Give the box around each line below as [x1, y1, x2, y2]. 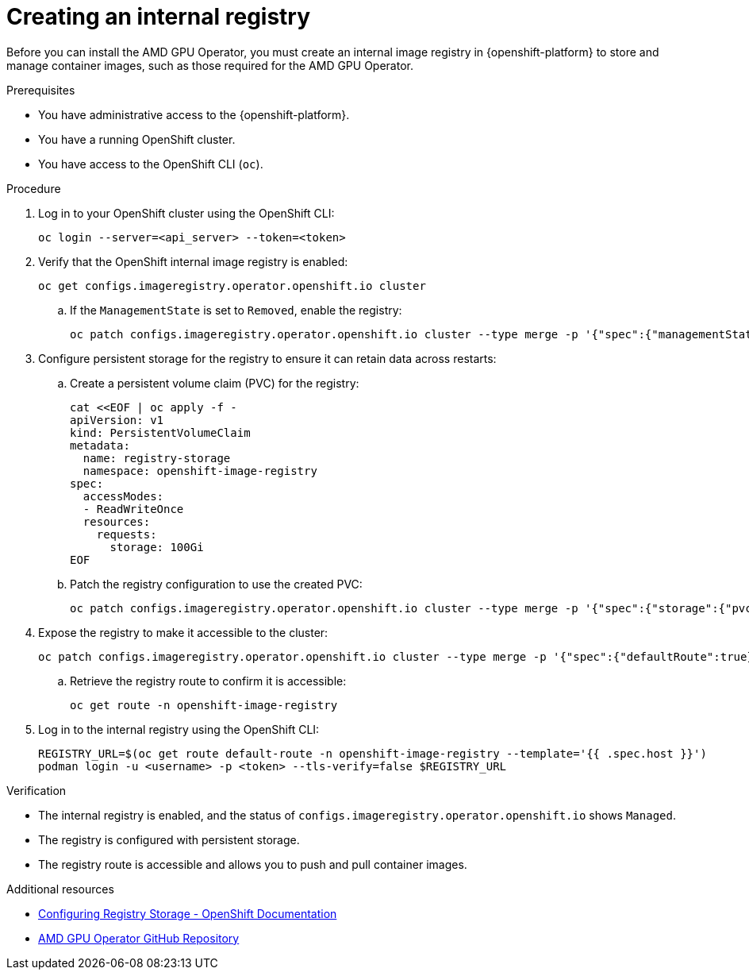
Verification [6, 783, 67, 797]
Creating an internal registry [6, 3, 311, 30]
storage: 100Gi [109, 540, 204, 554]
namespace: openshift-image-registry [83, 464, 317, 477]
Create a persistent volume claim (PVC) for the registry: [70, 376, 359, 390]
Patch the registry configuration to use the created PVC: [70, 577, 363, 591]
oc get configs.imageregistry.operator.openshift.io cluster [38, 279, 426, 292]
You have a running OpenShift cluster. [38, 132, 236, 146]
